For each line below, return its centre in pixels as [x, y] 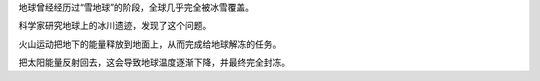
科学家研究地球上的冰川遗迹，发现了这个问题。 [115, 26]
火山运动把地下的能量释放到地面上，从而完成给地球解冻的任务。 [150, 44]
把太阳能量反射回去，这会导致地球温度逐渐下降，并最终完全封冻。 [154, 62]
